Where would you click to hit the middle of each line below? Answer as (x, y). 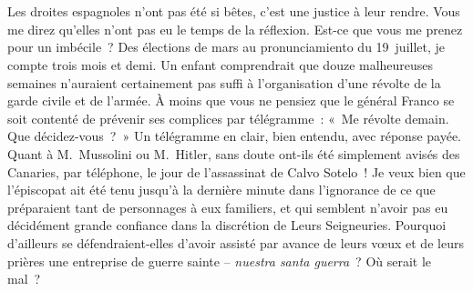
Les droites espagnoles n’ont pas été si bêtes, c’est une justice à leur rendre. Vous (234, 11)
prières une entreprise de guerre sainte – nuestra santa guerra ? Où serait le (220, 261)
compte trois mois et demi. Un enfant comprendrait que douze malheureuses (221, 64)
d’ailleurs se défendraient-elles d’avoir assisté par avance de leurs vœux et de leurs (236, 242)
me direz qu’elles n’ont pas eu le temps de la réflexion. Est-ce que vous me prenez (235, 29)
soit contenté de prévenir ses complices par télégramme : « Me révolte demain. (228, 118)
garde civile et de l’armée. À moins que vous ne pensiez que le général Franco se (231, 100)
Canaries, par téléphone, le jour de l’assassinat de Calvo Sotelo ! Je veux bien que (236, 171)
